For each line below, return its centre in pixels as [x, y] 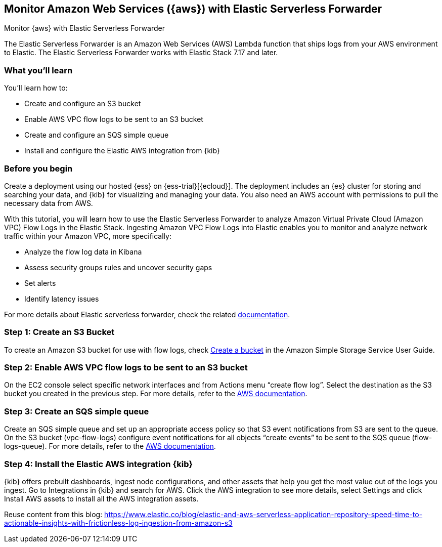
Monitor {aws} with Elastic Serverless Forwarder [84, 28]
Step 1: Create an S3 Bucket [59, 332]
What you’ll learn [38, 70]
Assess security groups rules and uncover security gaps [118, 267]
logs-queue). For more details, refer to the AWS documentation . [110, 446]
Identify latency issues [62, 299]
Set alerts [40, 283]
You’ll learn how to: [36, 88]
